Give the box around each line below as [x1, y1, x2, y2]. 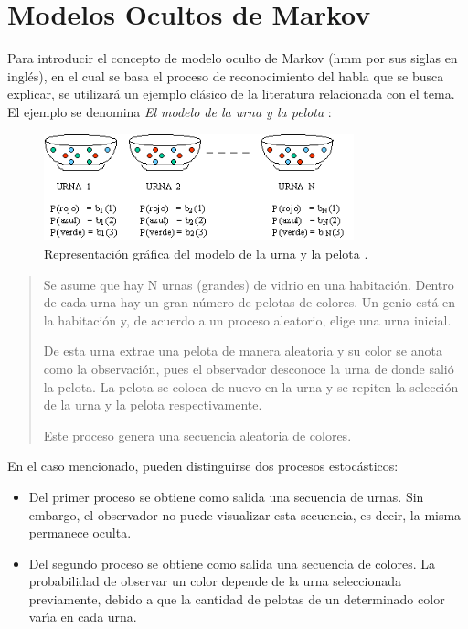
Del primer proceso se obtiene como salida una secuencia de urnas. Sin [28, 486, 424, 506]
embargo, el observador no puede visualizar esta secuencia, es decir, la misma [28, 505, 462, 524]
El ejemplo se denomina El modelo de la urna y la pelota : [7, 101, 332, 121]
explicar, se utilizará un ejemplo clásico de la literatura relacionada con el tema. [7, 84, 455, 103]
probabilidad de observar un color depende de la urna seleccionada [28, 571, 401, 591]
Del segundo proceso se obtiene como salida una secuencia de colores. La [28, 553, 435, 572]
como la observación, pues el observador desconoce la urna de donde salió [43, 358, 454, 378]
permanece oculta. [28, 523, 132, 542]
